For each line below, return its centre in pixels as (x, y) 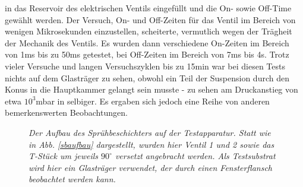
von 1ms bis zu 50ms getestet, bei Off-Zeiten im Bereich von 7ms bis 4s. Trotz (147, 54)
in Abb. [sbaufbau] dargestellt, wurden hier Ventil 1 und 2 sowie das (151, 144)
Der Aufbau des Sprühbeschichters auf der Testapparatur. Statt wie (150, 132)
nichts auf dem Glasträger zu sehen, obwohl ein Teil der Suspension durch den (147, 77)
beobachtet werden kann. (72, 179)
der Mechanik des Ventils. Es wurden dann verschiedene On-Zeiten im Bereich (147, 42)
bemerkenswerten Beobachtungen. (66, 112)
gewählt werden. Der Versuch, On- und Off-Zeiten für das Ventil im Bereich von (150, 19)
